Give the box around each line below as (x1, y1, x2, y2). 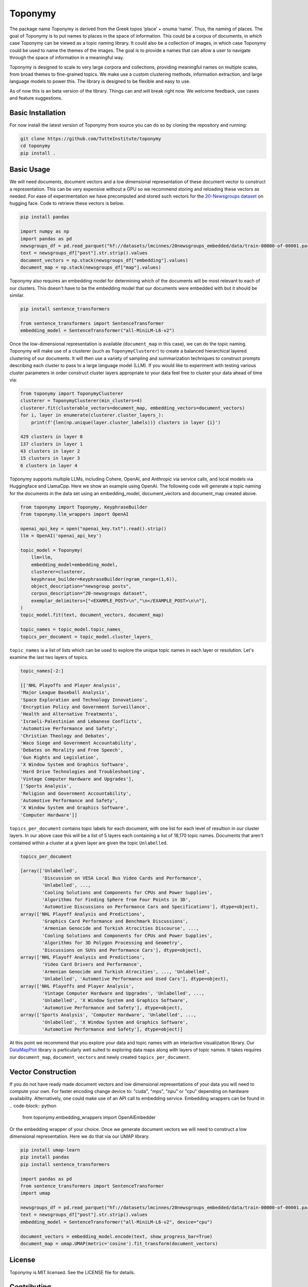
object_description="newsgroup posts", (31, 583, 132, 589)
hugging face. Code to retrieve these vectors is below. (9, 200, 124, 206)
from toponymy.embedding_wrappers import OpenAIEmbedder (22, 1115, 156, 1121)
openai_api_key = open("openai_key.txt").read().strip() (20, 526, 167, 531)
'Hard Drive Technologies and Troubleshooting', (20, 769, 145, 775)
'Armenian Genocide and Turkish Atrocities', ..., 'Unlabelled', (42, 968, 210, 975)
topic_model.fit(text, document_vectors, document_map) (20, 612, 164, 618)
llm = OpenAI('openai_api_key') (20, 533, 102, 539)
